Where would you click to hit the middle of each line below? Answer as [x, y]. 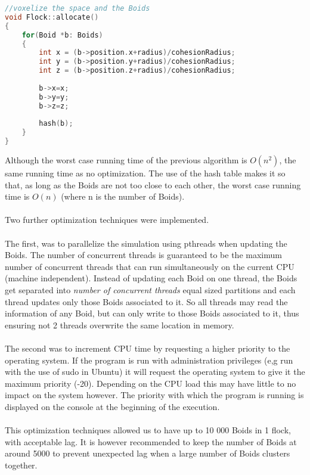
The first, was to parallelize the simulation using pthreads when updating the [146, 243]
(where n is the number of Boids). [123, 196]
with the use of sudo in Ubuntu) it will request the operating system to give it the [155, 372]
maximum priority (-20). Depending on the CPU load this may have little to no [151, 383]
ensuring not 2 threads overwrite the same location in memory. [120, 325]
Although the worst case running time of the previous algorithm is [126, 160]
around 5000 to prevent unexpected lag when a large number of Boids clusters [148, 453]
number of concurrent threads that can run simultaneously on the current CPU [150, 266]
